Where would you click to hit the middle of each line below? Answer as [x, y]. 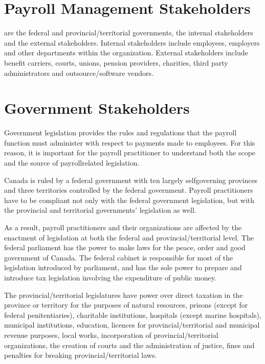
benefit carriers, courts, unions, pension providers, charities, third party [116, 62]
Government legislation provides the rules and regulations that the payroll [120, 133]
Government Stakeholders [97, 108]
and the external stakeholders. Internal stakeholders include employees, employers [132, 42]
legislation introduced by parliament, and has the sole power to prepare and [123, 267]
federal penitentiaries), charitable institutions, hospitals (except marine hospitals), [133, 315]
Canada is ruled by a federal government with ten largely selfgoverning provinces [131, 180]
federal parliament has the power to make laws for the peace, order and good [125, 247]
